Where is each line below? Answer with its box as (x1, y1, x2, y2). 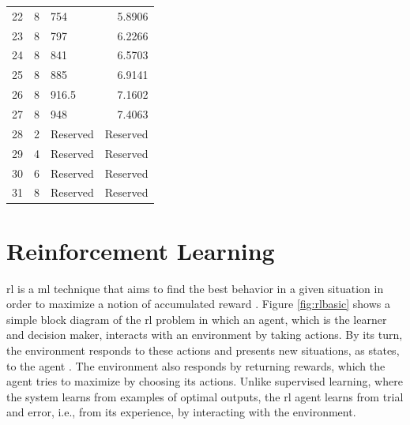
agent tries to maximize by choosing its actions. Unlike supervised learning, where (6, 373, 403, 389)
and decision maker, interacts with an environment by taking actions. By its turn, (6, 326, 403, 343)
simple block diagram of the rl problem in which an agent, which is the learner (6, 310, 387, 327)
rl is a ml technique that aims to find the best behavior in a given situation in (6, 280, 384, 296)
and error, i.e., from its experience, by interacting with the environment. (6, 404, 356, 420)
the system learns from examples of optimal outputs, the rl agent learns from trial (6, 388, 404, 404)
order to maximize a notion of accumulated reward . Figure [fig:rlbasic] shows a (6, 295, 390, 312)
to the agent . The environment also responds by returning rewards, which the (6, 357, 386, 374)
